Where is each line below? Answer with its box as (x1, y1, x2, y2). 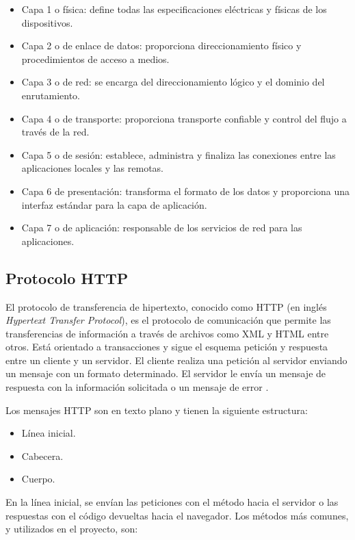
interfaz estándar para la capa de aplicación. (21, 197, 207, 211)
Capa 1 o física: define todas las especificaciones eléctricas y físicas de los (21, 2, 327, 16)
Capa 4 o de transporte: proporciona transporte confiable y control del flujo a (21, 111, 347, 125)
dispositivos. (21, 15, 73, 29)
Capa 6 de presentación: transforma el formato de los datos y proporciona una (21, 183, 350, 198)
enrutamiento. (21, 88, 81, 102)
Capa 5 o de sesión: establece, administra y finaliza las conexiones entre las (21, 147, 336, 162)
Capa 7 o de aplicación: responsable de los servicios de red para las (21, 220, 302, 235)
